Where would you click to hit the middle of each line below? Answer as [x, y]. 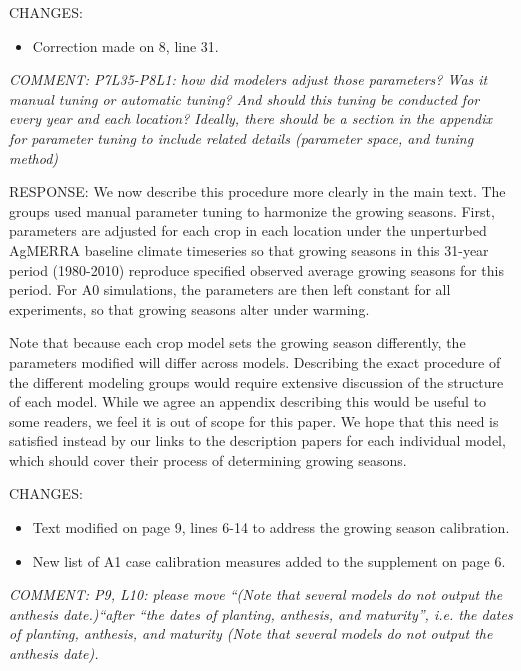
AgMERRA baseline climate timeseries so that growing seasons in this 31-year [249, 249]
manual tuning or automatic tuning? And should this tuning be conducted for [244, 98]
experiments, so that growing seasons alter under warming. [189, 308]
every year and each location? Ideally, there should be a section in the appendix [250, 118]
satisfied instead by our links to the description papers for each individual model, [257, 440]
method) [34, 157]
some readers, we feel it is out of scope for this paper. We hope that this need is [254, 420]
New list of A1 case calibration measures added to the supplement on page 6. [269, 560]
